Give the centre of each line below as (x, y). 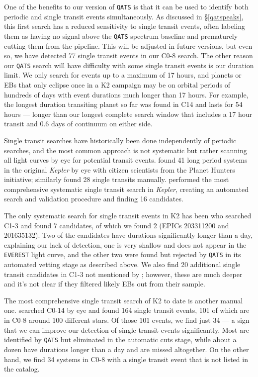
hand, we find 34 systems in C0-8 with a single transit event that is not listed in (126, 359)
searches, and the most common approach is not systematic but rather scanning (126, 150)
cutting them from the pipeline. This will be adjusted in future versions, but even (128, 46)
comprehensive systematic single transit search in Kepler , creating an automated (127, 189)
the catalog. (22, 369)
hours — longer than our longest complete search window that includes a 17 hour (128, 114)
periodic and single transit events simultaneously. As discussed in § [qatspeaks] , (124, 16)
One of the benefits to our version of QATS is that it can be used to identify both (126, 6)
